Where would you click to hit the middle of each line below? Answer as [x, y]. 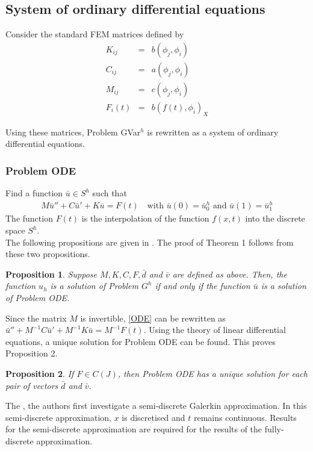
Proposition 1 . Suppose [51, 274]
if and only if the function [203, 286]
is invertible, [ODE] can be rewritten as [153, 318]
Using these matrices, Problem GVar [73, 132]
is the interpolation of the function [145, 218]
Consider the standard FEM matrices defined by [95, 34]
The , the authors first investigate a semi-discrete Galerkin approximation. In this [156, 406]
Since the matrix [36, 318]
